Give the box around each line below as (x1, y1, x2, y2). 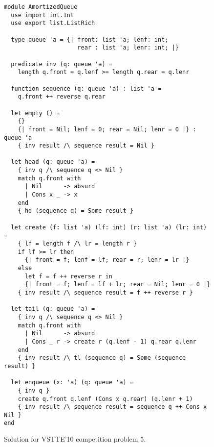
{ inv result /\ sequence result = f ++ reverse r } (18, 289, 193, 296)
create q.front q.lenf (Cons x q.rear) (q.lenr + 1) (18, 395, 193, 402)
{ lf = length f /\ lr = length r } (18, 240, 137, 248)
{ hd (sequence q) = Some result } (18, 207, 133, 215)
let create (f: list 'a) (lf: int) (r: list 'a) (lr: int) (11, 223, 207, 231)
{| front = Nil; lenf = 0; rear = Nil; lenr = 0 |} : (18, 125, 196, 133)
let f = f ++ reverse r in (24, 273, 112, 280)
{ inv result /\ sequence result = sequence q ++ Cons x (18, 403, 207, 411)
